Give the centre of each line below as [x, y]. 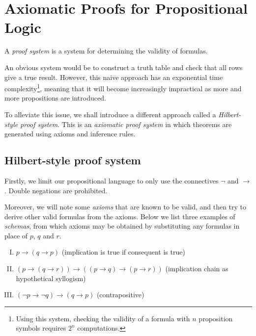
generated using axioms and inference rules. [70, 134]
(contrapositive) [120, 295]
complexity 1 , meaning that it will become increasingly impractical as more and [123, 88]
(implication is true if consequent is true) [123, 252]
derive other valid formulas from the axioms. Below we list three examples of [120, 216]
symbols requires [41, 328]
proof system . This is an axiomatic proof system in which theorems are [126, 124]
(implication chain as [197, 269]
